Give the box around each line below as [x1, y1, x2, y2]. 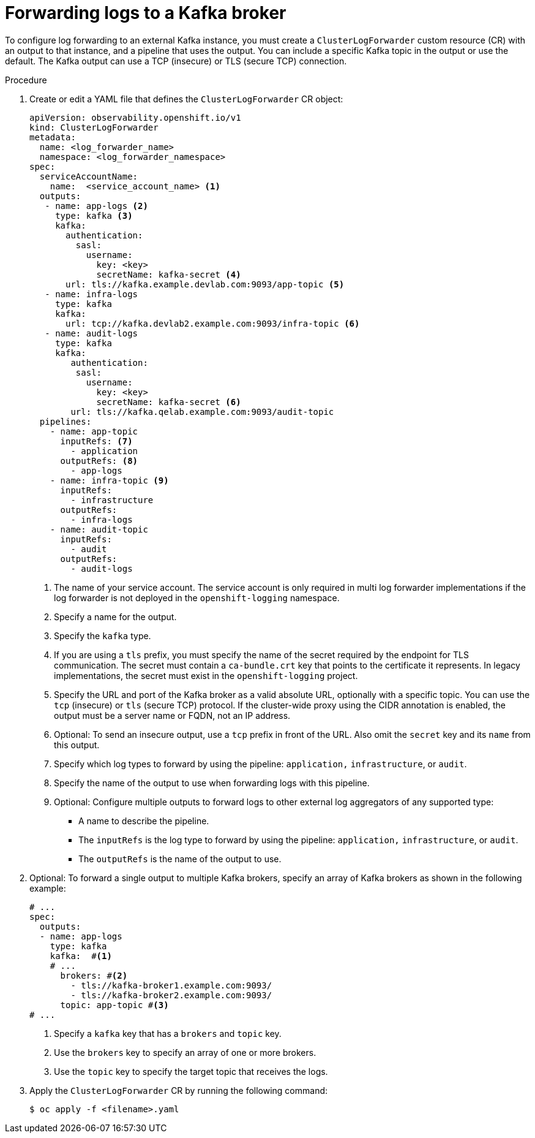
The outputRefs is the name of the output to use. [78, 853, 282, 864]
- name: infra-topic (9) [50, 475, 169, 485]
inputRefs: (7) [60, 436, 133, 446]
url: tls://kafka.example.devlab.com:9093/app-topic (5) [65, 279, 345, 289]
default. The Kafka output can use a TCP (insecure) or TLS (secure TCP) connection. [5, 55, 347, 66]
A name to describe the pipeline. [78, 815, 209, 826]
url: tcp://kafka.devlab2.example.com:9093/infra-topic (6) [65, 318, 360, 328]
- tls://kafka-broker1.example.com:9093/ [70, 980, 272, 990]
